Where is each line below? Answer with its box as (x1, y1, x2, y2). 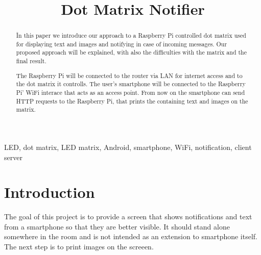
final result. (16, 57, 46, 65)
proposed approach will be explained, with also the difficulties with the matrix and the (16, 48, 247, 57)
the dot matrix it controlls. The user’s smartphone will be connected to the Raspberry (16, 80, 246, 88)
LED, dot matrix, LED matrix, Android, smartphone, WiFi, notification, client (4, 141, 252, 152)
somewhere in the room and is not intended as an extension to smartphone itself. (4, 231, 258, 242)
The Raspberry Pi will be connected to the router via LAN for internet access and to (16, 71, 243, 80)
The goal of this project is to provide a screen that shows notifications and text (4, 211, 252, 222)
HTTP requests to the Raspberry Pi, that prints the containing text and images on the (16, 96, 248, 105)
